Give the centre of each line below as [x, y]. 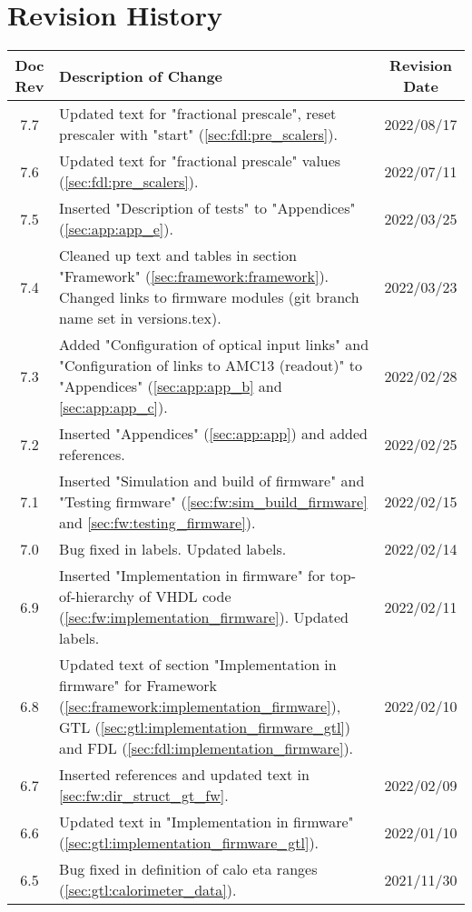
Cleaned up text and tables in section [178, 256]
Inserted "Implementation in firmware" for [192, 576]
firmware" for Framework [138, 686]
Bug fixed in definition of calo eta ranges [188, 869]
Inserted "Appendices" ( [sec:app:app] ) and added [213, 434]
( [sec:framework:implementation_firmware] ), [200, 707]
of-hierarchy [97, 596]
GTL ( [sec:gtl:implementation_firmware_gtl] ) [205, 727]
